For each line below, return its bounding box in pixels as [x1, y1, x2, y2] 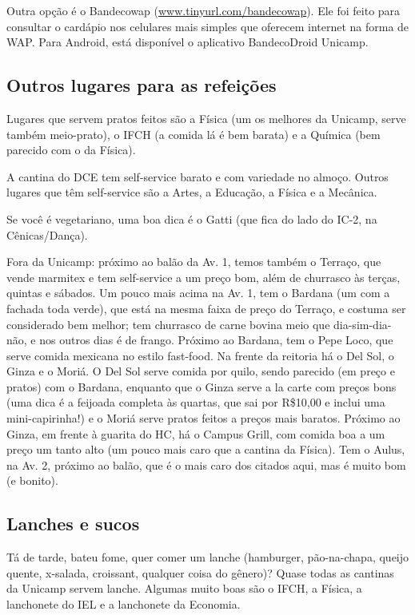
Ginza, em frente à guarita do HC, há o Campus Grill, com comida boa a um [6, 425, 385, 442]
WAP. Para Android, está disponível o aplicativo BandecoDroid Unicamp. [6, 34, 369, 50]
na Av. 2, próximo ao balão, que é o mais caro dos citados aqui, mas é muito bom [6, 456, 406, 473]
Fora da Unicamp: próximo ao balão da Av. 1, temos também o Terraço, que [6, 253, 381, 270]
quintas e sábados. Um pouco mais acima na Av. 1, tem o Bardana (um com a [6, 284, 390, 301]
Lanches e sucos [6, 511, 140, 536]
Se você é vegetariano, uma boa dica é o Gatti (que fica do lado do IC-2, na [6, 210, 377, 227]
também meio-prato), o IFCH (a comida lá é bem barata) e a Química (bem [6, 125, 381, 142]
